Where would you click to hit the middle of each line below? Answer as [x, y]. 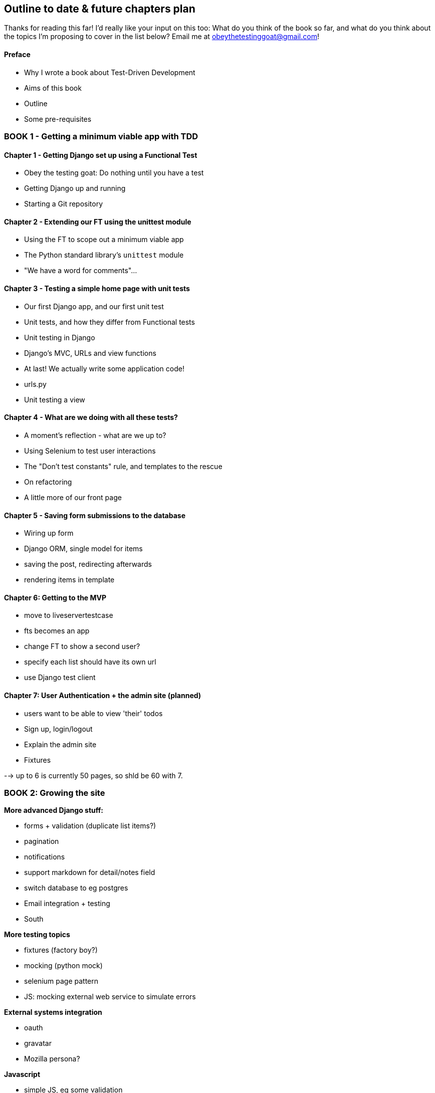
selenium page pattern [61, 981]
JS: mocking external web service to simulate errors [110, 997]
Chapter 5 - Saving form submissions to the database [95, 515]
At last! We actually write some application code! [104, 368]
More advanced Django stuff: [54, 810]
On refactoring [48, 482]
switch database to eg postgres [76, 888]
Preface [17, 55]
